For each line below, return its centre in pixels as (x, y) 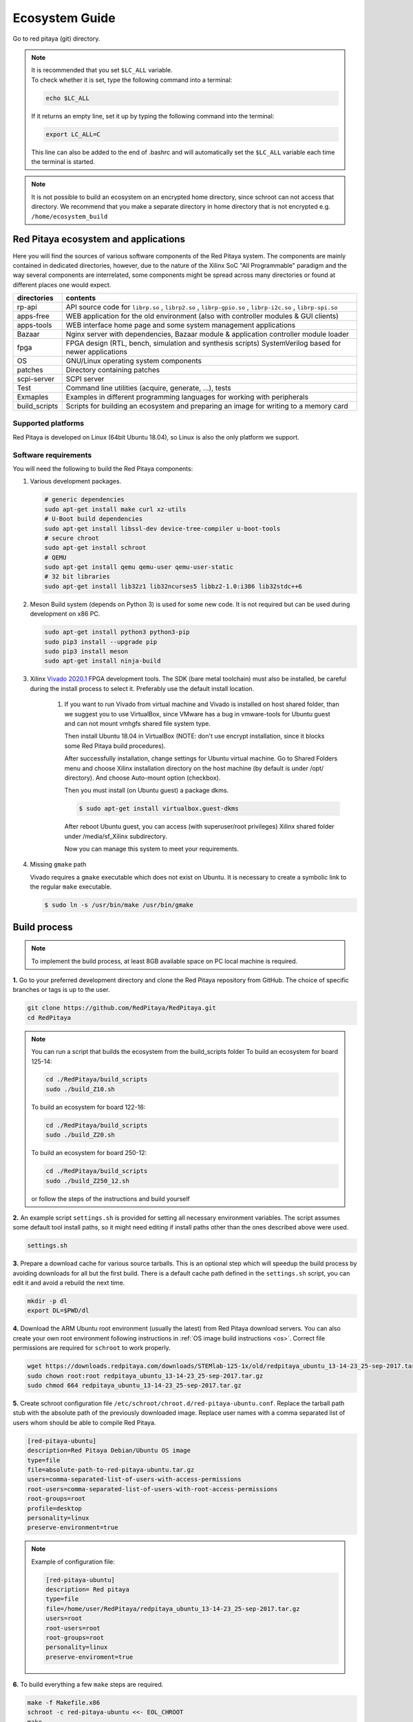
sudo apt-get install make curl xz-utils (115, 509)
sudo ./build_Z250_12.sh (88, 1181)
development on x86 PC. (65, 614)
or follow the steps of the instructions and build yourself (110, 1199)
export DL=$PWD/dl (58, 1311)
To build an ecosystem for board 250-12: (89, 1153)
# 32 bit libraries (77, 577)
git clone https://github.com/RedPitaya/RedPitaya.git (121, 1008)
